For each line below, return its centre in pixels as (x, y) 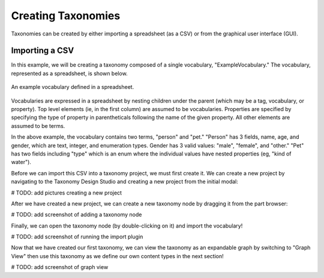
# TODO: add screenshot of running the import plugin (77, 237)
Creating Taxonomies (66, 16)
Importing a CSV (43, 51)
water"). (21, 162)
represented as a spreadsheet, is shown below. (70, 73)
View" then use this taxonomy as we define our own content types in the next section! (118, 256)
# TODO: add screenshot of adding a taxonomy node (76, 215)
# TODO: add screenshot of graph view (60, 267)
